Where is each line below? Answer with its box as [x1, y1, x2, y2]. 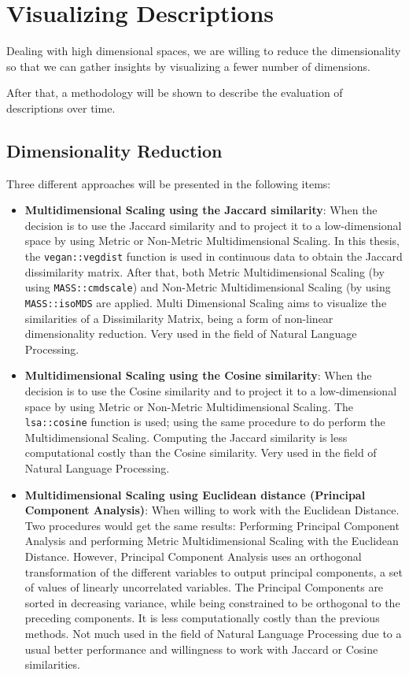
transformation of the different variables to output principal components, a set [24, 563, 403, 580]
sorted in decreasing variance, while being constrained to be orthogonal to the [24, 594, 400, 610]
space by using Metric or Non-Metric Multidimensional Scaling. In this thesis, [24, 232, 400, 249]
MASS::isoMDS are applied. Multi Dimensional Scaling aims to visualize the [24, 294, 387, 310]
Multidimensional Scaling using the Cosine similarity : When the [24, 367, 372, 384]
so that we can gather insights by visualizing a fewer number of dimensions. [6, 57, 370, 74]
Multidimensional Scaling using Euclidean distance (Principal [24, 486, 366, 503]
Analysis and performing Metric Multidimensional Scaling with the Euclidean [24, 532, 399, 549]
